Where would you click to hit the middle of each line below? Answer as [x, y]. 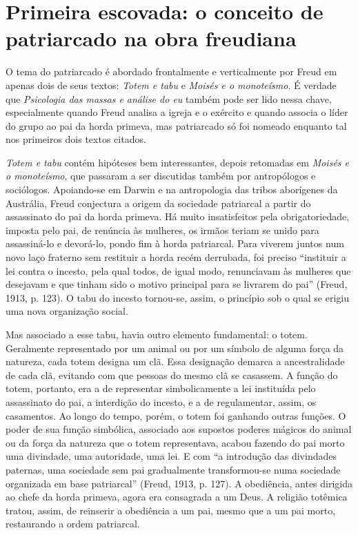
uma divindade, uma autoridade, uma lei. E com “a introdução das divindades [171, 456]
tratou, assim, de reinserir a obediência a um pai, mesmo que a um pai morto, [171, 510]
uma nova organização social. [67, 311]
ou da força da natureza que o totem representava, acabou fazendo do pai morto [175, 442]
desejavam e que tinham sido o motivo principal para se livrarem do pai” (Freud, [177, 284]
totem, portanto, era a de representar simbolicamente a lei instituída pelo [161, 388]
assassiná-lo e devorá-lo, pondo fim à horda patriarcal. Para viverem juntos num [175, 243]
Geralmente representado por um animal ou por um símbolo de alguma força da [175, 348]
